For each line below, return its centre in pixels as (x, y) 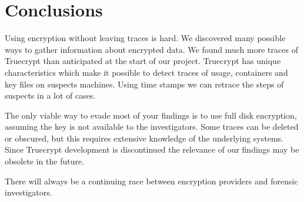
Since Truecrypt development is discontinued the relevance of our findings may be (152, 149)
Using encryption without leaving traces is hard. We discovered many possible (145, 38)
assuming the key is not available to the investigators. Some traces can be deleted (152, 127)
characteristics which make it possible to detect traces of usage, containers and (146, 72)
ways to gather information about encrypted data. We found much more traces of (151, 49)
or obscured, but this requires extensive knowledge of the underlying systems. (144, 138)
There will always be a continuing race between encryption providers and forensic (151, 181)
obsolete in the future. (45, 161)
